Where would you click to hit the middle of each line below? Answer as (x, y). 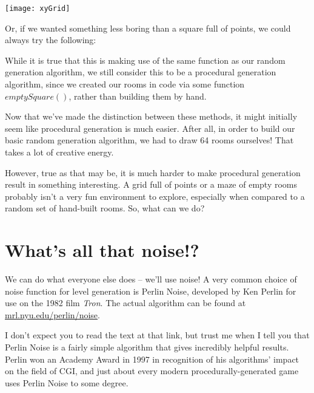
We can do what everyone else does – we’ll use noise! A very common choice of (151, 279)
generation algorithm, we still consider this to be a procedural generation (141, 72)
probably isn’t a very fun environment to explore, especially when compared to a (155, 196)
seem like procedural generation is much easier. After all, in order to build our (150, 128)
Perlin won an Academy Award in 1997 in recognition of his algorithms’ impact (152, 359)
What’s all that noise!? (102, 250)
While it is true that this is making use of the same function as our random (145, 60)
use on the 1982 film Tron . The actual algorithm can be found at (125, 303)
